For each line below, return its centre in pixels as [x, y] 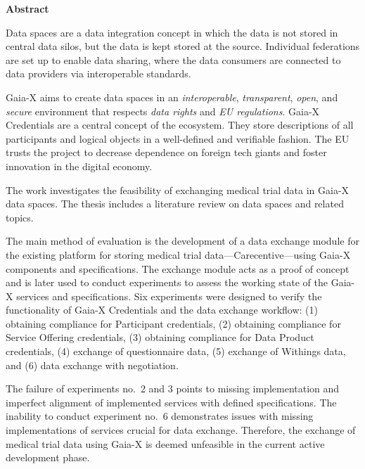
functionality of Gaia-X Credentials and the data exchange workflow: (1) [162, 310]
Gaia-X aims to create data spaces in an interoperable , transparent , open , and [172, 97]
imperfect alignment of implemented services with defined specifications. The [171, 402]
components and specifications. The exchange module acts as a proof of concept [178, 268]
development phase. [48, 457]
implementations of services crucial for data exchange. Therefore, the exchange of [181, 430]
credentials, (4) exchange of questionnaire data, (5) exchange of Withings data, [176, 351]
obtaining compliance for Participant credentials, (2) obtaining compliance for [173, 323]
